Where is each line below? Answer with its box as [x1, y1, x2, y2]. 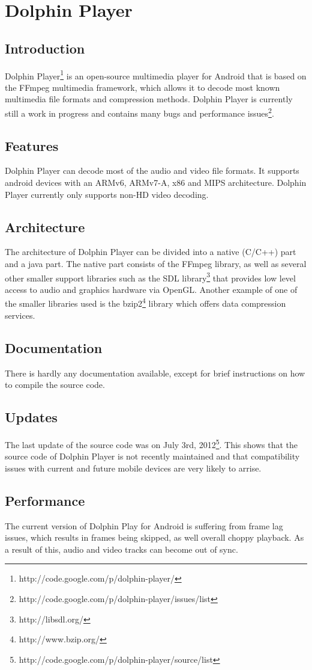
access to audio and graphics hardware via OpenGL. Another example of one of [5, 283, 298, 295]
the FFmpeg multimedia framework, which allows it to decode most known [5, 81, 280, 93]
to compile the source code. [5, 378, 105, 391]
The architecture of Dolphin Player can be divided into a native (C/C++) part [5, 245, 296, 258]
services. [5, 309, 35, 321]
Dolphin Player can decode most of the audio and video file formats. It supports [5, 164, 299, 177]
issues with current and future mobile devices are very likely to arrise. [5, 461, 262, 474]
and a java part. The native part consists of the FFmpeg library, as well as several [5, 257, 307, 270]
